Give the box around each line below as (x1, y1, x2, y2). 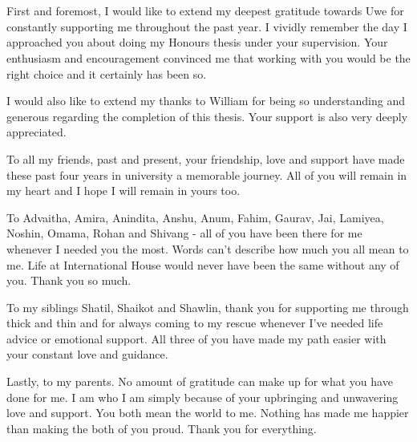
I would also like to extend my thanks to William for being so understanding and (6, 92, 406, 109)
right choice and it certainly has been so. (6, 65, 207, 82)
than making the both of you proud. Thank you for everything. (6, 420, 317, 436)
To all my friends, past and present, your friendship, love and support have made (6, 150, 405, 167)
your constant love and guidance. (6, 346, 168, 363)
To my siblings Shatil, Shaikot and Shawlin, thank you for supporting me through (6, 298, 409, 315)
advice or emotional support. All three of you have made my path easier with (6, 330, 387, 347)
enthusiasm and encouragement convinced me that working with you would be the (6, 49, 411, 66)
